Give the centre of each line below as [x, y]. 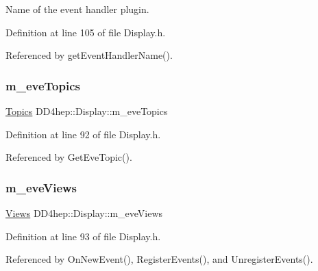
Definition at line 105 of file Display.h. [86, 32]
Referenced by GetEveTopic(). [69, 157]
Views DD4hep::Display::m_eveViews [84, 213]
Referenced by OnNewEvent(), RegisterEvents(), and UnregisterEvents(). [159, 259]
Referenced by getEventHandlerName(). [89, 55]
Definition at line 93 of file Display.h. [83, 236]
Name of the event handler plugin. [77, 9]
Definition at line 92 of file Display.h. [83, 134]
